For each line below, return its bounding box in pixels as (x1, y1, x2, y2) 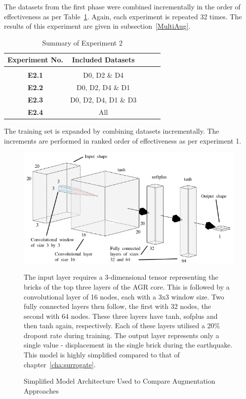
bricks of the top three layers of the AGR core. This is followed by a (24, 281, 230, 292)
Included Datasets (72, 54, 135, 65)
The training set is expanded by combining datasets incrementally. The (4, 126, 219, 136)
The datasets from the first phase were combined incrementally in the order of (4, 1, 241, 11)
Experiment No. (7, 54, 63, 65)
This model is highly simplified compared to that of (24, 349, 180, 360)
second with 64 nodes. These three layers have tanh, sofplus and (24, 310, 218, 321)
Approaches (24, 385, 59, 396)
